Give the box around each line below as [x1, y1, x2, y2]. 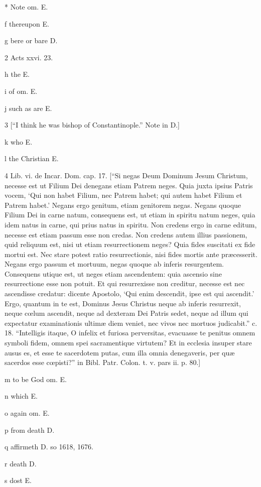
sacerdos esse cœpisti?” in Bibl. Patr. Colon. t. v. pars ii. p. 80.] [5, 357, 201, 368]
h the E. [5, 69, 30, 79]
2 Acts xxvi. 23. [5, 52, 53, 62]
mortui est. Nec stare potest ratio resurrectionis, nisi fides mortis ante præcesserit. [5, 249, 257, 259]
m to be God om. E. [5, 374, 67, 384]
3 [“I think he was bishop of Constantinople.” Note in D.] [5, 119, 180, 130]
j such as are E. [5, 102, 52, 113]
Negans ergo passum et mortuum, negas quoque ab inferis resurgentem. [5, 259, 224, 269]
